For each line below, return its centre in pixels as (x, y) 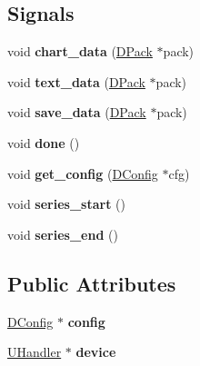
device (96, 352)
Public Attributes (92, 283)
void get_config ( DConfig (83, 173)
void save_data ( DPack (77, 112)
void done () (44, 142)
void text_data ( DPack (76, 81)
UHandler (35, 352)
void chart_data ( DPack (80, 51)
